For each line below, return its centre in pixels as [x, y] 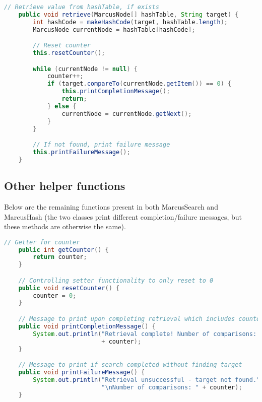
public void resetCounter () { [69, 288]
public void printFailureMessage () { [82, 372]
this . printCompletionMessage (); [116, 91]
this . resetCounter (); [69, 53]
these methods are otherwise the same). [65, 226]
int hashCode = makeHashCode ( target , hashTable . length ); [130, 22]
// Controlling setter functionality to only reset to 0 [116, 280]
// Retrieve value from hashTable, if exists [82, 7]
